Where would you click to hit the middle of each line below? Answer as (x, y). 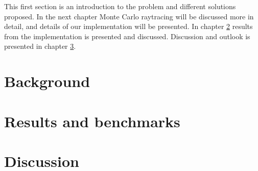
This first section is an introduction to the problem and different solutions (120, 6)
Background (47, 81)
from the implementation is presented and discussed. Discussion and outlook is (127, 36)
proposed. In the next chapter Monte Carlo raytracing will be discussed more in (129, 16)
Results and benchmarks (92, 121)
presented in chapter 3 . (40, 46)
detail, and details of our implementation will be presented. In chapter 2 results (128, 26)
